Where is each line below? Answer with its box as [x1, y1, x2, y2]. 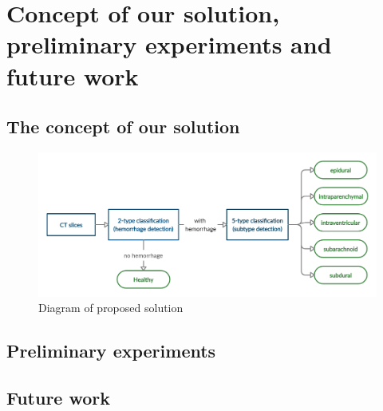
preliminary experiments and [6, 28, 332, 61]
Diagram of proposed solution [38, 299, 184, 316]
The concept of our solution [6, 114, 240, 139]
